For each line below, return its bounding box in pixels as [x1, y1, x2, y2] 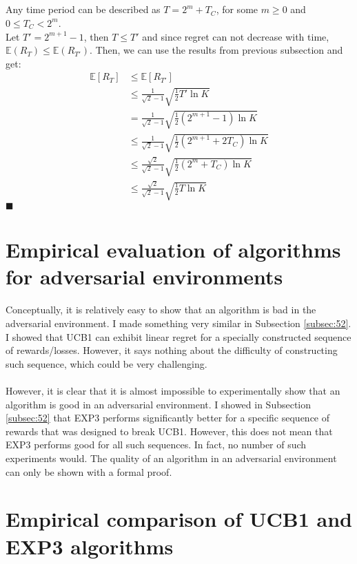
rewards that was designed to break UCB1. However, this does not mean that [6, 424, 333, 438]
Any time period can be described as [6, 2, 161, 17]
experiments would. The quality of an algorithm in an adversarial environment [6, 450, 337, 465]
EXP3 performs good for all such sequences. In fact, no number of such [6, 437, 307, 452]
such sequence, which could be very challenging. [6, 356, 207, 370]
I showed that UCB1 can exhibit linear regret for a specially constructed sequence [6, 329, 351, 344]
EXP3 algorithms [6, 532, 174, 560]
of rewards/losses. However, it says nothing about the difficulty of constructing [6, 343, 338, 357]
